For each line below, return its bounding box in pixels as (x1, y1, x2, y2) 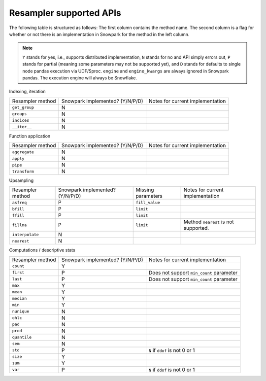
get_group (12, 105, 34, 110)
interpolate (12, 232, 39, 237)
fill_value (135, 200, 160, 205)
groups (12, 111, 27, 117)
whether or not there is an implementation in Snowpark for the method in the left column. (9, 31, 190, 37)
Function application (9, 133, 51, 139)
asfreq (12, 200, 27, 205)
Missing (135, 186, 154, 193)
